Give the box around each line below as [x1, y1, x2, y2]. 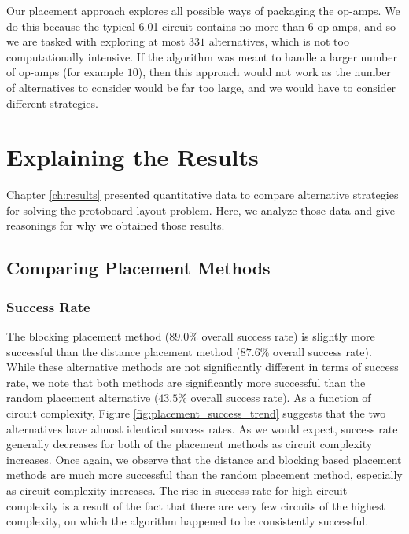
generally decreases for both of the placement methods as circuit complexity [6, 436, 373, 452]
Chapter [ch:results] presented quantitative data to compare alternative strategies [6, 186, 399, 203]
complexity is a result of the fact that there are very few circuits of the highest [6, 497, 385, 514]
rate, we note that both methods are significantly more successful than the [6, 374, 366, 390]
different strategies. [6, 94, 98, 111]
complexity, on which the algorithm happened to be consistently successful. [6, 513, 369, 529]
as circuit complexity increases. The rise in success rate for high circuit [6, 482, 348, 498]
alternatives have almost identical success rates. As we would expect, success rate [6, 420, 398, 436]
